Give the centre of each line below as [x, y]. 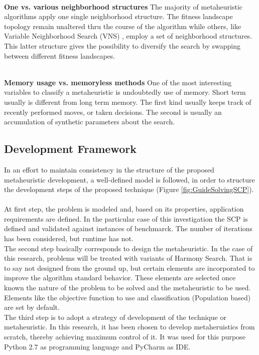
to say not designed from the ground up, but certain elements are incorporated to [129, 268]
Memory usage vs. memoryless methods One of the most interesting [118, 82]
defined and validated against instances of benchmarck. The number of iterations [128, 228]
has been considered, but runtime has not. [69, 238]
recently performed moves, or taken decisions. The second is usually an [113, 112]
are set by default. [32, 307]
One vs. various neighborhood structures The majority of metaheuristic [123, 6]
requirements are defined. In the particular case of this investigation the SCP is [126, 218]
